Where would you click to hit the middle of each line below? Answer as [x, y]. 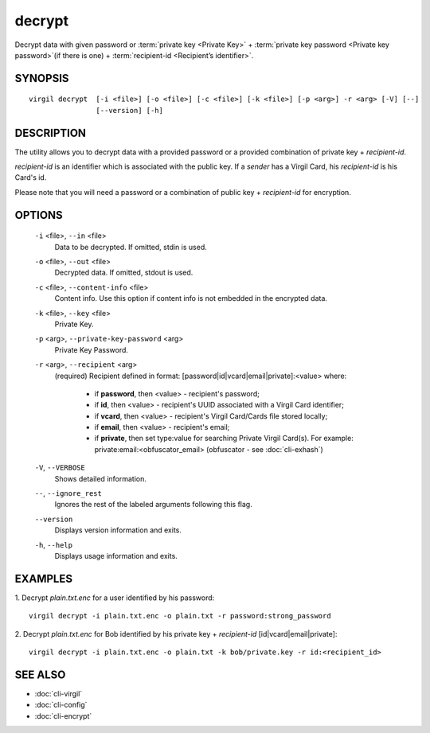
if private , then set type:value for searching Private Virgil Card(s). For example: [224, 439]
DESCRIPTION [51, 133]
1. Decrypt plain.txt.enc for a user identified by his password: [115, 598]
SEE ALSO [40, 675]
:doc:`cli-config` [61, 705]
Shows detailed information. [100, 478]
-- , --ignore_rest [68, 493]
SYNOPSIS [42, 78]
